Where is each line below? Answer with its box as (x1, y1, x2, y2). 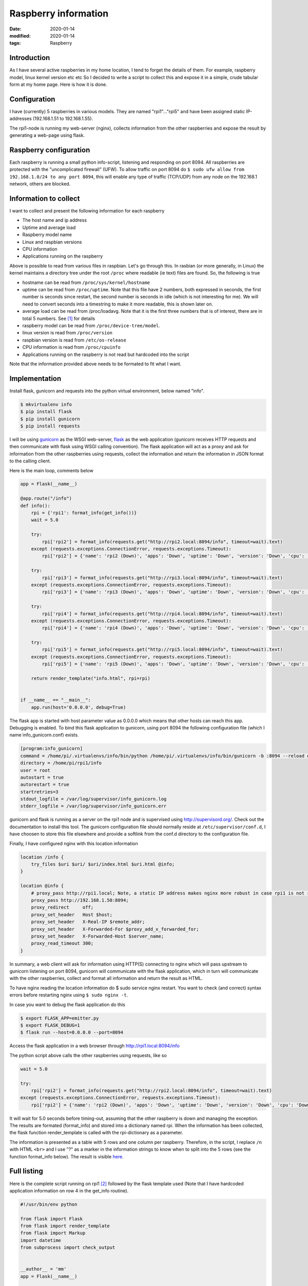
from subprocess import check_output (20, 1245, 115, 1251)
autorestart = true (20, 782, 69, 788)
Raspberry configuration (9, 146, 90, 154)
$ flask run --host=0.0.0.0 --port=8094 (20, 1029, 123, 1035)
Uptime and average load (22, 224, 76, 230)
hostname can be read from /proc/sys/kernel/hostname (22, 279, 150, 285)
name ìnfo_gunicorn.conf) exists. (9, 732, 79, 738)
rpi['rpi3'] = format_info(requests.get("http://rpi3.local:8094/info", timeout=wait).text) (42, 575, 283, 581)
